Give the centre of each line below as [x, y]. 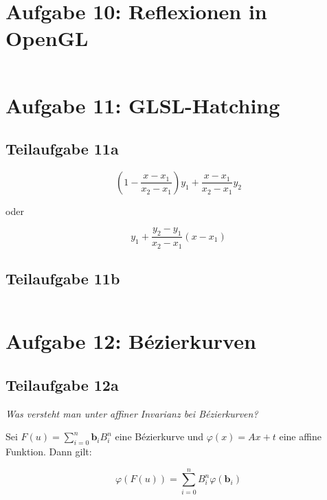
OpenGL [47, 38]
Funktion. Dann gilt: [49, 451]
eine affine [300, 436]
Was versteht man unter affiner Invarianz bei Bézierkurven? [132, 413]
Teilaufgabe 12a [62, 384]
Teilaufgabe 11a [62, 149]
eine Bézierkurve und [159, 436]
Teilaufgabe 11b [63, 279]
